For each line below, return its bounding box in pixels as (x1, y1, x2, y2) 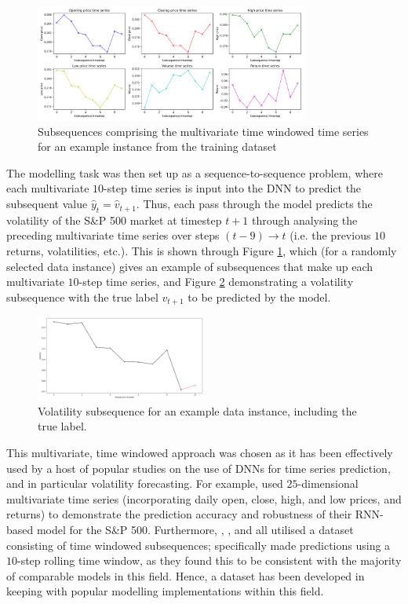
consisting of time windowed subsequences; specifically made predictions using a (6, 536, 391, 553)
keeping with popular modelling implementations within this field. (6, 583, 324, 599)
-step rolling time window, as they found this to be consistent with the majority (17, 552, 402, 569)
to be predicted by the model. (188, 288, 331, 305)
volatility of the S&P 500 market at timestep (6, 211, 222, 228)
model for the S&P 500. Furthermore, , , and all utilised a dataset (36, 522, 354, 538)
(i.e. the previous (290, 227, 371, 243)
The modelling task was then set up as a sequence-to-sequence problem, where (6, 164, 383, 181)
